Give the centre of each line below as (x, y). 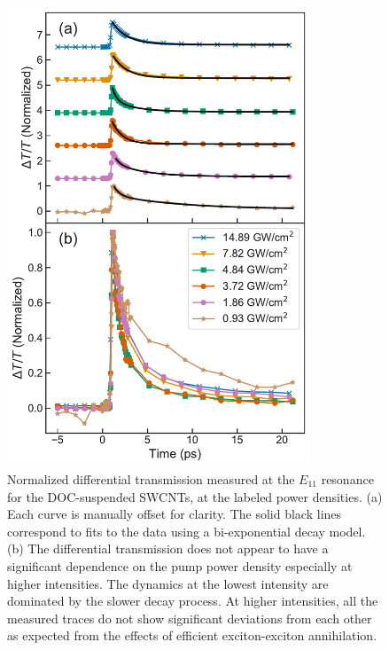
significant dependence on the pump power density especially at (180, 565)
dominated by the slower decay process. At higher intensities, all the (193, 601)
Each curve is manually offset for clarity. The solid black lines (175, 514)
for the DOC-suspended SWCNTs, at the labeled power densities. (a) (195, 496)
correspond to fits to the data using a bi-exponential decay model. (187, 531)
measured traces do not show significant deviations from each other (190, 618)
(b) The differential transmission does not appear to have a (168, 548)
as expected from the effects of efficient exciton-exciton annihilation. (192, 635)
